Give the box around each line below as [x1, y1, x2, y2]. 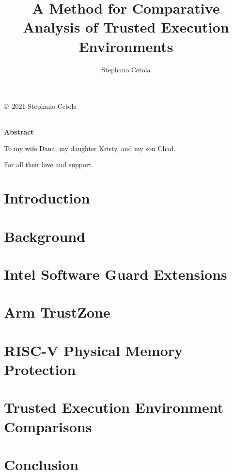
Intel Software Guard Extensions [4, 264, 227, 284]
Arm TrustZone [4, 302, 110, 322]
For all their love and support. [4, 159, 93, 169]
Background [4, 226, 86, 246]
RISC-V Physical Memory [4, 340, 183, 360]
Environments [78, 36, 173, 56]
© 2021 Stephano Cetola [4, 101, 77, 111]
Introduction [4, 188, 90, 208]
